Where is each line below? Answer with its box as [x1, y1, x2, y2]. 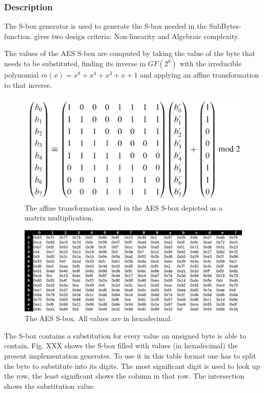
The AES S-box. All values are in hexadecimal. [25, 313, 172, 324]
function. [4, 30, 32, 41]
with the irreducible [179, 58, 241, 68]
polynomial [4, 69, 39, 80]
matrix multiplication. [25, 212, 94, 223]
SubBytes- [209, 21, 241, 31]
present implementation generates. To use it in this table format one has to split [4, 350, 256, 361]
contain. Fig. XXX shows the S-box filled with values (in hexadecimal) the [4, 340, 238, 351]
